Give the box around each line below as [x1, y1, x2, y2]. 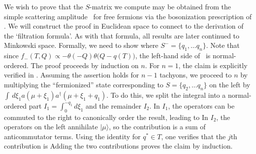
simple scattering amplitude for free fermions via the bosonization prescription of [4, 11, 252, 21]
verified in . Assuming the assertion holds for [4, 70, 139, 80]
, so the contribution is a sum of [109, 121, 206, 132]
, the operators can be [168, 100, 235, 111]
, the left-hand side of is [135, 50, 211, 61]
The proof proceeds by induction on [31, 60, 139, 70]
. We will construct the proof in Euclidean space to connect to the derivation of [4, 21, 244, 31]
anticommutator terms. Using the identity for [4, 131, 141, 141]
